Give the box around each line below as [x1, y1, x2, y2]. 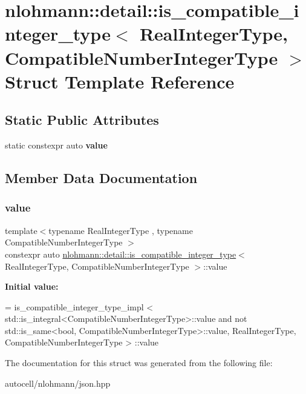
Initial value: [5, 280, 59, 293]
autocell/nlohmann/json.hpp [5, 376, 111, 389]
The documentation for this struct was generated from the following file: [5, 356, 273, 369]
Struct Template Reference [5, 68, 235, 93]
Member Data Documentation [5, 169, 198, 187]
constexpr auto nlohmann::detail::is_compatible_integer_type [5, 247, 236, 260]
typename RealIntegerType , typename [48, 224, 193, 236]
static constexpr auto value [5, 139, 108, 152]
